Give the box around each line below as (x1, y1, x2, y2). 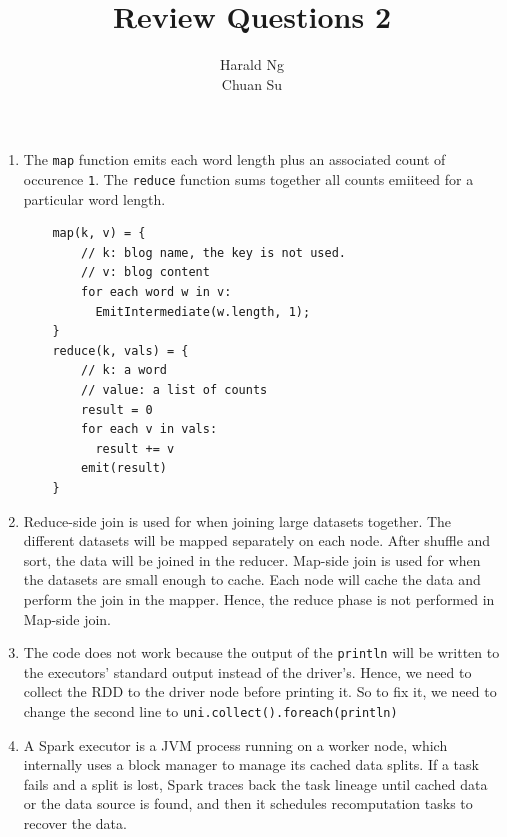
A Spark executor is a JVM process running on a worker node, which (23, 734, 448, 755)
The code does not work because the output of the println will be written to (23, 642, 500, 663)
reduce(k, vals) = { (52, 343, 189, 358)
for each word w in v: (81, 285, 232, 299)
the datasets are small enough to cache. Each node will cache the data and (23, 569, 481, 590)
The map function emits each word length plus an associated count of (23, 149, 446, 170)
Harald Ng (220, 54, 284, 75)
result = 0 (81, 402, 153, 417)
